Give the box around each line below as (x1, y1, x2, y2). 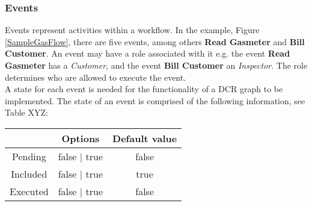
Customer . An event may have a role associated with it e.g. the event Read (5, 47, 290, 60)
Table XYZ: (5, 106, 48, 119)
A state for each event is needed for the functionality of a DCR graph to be (5, 83, 283, 95)
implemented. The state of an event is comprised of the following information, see (5, 94, 305, 107)
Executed (10, 184, 49, 198)
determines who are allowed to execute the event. (5, 70, 186, 83)
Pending (11, 149, 46, 163)
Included (11, 166, 47, 181)
